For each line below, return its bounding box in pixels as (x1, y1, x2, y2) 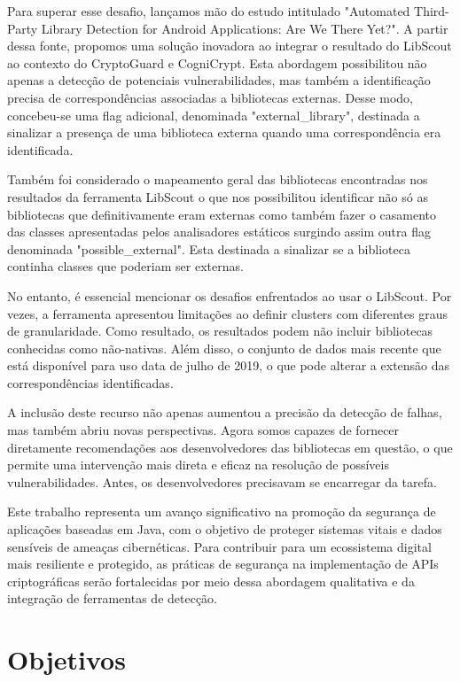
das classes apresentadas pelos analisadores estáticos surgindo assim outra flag (7, 222, 431, 241)
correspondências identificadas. (7, 373, 174, 391)
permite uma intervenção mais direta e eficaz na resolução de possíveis (7, 455, 389, 474)
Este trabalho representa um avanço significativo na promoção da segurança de (7, 502, 436, 521)
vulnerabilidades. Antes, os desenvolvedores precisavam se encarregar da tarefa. (7, 472, 437, 491)
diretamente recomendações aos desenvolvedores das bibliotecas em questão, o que (7, 438, 453, 456)
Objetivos (7, 641, 126, 678)
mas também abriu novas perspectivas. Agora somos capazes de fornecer (7, 421, 400, 439)
